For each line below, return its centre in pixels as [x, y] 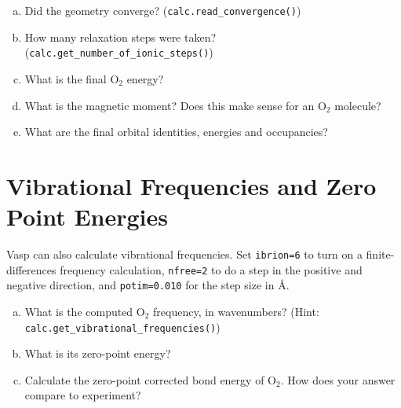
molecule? [358, 105]
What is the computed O [85, 311]
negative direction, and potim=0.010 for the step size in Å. [148, 285]
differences [31, 269]
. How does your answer [338, 379]
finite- [380, 254]
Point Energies [87, 217]
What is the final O [72, 78]
